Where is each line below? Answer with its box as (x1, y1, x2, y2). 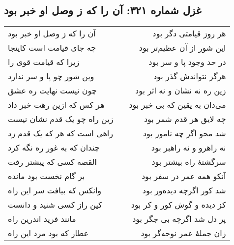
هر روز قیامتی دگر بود (152, 28, 226, 39)
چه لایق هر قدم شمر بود (144, 113, 226, 125)
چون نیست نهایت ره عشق (8, 85, 97, 96)
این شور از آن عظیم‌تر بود (139, 42, 226, 54)
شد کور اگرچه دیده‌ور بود (142, 184, 226, 196)
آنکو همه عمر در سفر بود (141, 170, 226, 182)
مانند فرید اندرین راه (8, 213, 76, 225)
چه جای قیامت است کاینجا (8, 42, 96, 54)
